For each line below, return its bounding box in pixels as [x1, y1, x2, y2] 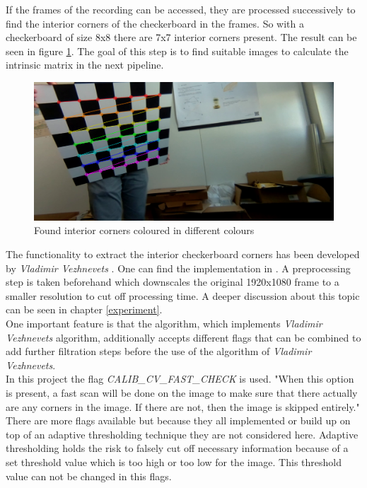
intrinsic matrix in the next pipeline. [6, 57, 164, 72]
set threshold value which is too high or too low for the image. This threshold [6, 454, 342, 469]
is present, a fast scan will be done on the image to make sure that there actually [6, 385, 358, 400]
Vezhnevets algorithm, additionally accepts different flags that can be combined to [6, 330, 361, 344]
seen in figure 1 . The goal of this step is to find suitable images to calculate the [6, 43, 349, 58]
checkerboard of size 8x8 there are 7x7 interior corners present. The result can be [6, 30, 357, 45]
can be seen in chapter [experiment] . [6, 302, 163, 317]
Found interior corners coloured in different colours [34, 223, 255, 238]
